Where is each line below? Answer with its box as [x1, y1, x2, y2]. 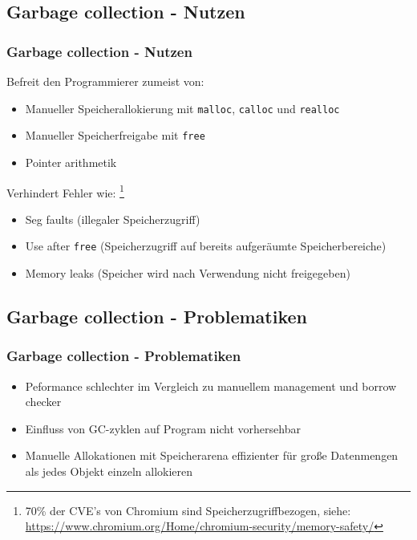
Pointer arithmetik [25, 153, 117, 170]
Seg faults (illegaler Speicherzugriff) [25, 210, 200, 227]
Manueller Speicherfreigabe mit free [25, 127, 205, 144]
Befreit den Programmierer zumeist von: [6, 73, 204, 89]
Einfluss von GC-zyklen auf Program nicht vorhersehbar [25, 420, 301, 436]
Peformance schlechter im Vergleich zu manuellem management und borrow [25, 377, 397, 394]
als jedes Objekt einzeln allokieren [25, 462, 193, 479]
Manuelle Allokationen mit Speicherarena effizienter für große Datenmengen [25, 447, 399, 464]
